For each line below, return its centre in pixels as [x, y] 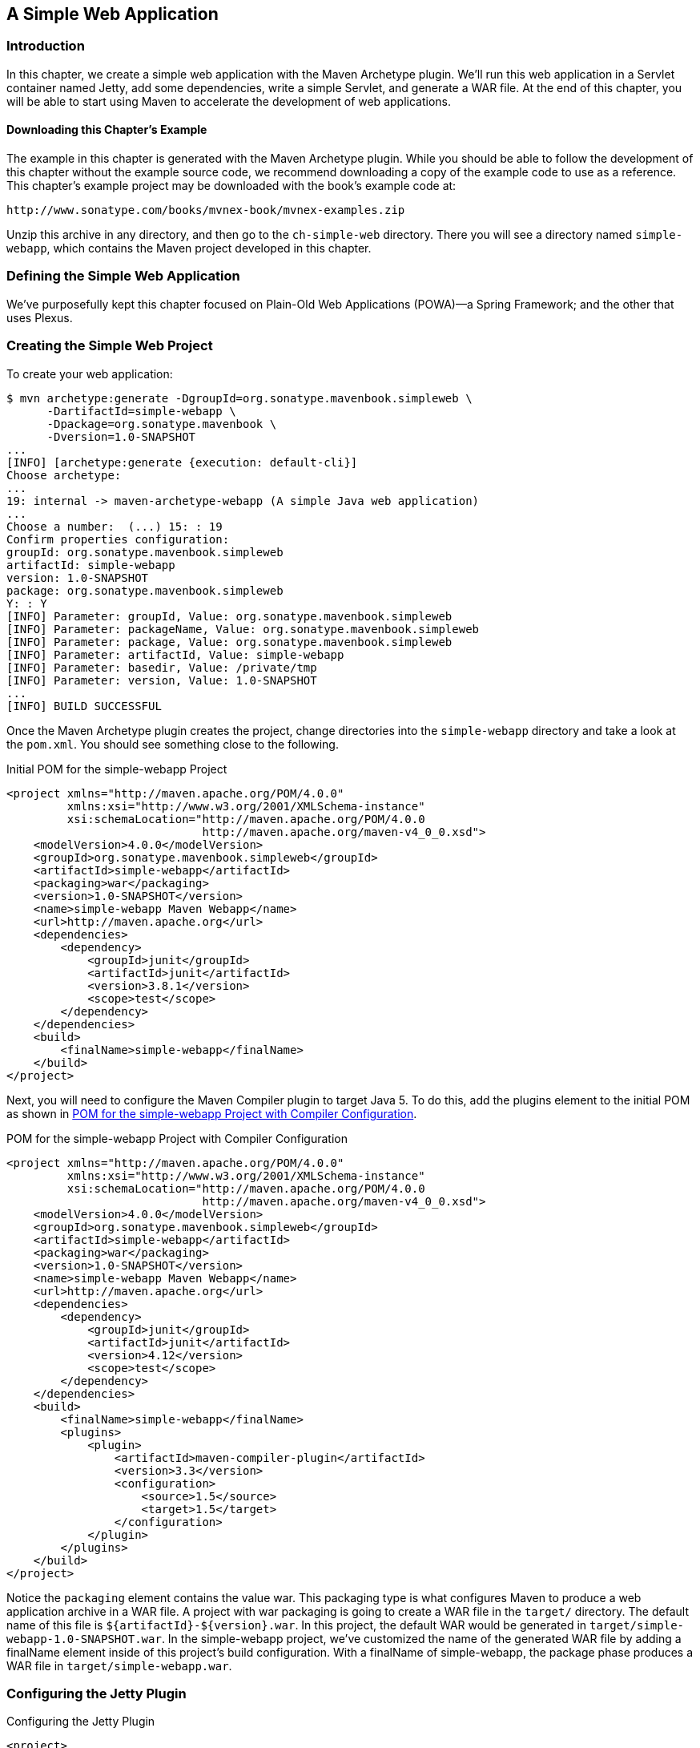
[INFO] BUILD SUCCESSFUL [84, 706]
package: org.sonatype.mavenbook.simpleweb [145, 590]
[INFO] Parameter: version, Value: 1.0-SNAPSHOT [162, 680]
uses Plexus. [40, 317]
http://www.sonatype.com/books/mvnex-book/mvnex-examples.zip [206, 210]
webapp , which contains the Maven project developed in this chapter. [189, 248]
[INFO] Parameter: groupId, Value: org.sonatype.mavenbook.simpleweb [229, 616]
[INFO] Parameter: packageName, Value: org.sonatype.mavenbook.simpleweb [243, 629]
